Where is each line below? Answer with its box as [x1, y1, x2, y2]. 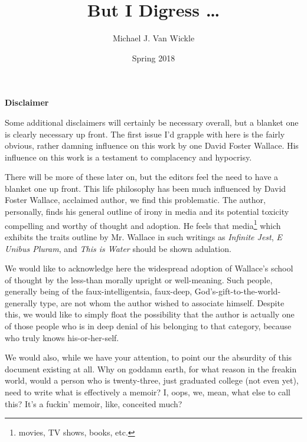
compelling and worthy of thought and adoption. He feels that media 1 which [5, 217, 281, 231]
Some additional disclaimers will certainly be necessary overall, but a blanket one [5, 116, 299, 128]
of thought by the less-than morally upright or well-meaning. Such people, [5, 273, 273, 286]
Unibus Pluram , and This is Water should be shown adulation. [5, 242, 231, 254]
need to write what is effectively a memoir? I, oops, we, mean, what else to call [5, 386, 290, 398]
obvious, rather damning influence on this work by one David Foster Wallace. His [5, 139, 299, 152]
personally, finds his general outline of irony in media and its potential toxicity [5, 205, 289, 218]
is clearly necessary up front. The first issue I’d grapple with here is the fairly [5, 127, 285, 140]
